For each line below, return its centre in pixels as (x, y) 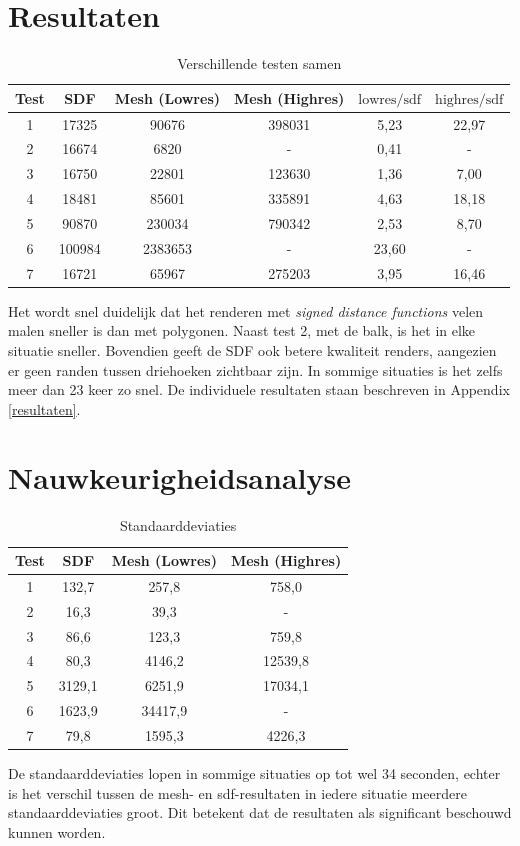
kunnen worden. (57, 831)
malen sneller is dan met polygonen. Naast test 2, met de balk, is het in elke (242, 330)
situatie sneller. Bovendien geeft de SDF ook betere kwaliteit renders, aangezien (252, 349)
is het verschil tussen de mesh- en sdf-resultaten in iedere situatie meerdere (237, 792)
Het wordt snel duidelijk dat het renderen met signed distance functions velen (246, 310)
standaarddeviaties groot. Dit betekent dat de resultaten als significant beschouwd (260, 812)
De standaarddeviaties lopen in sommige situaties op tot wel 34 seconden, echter (254, 773)
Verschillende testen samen (259, 63)
